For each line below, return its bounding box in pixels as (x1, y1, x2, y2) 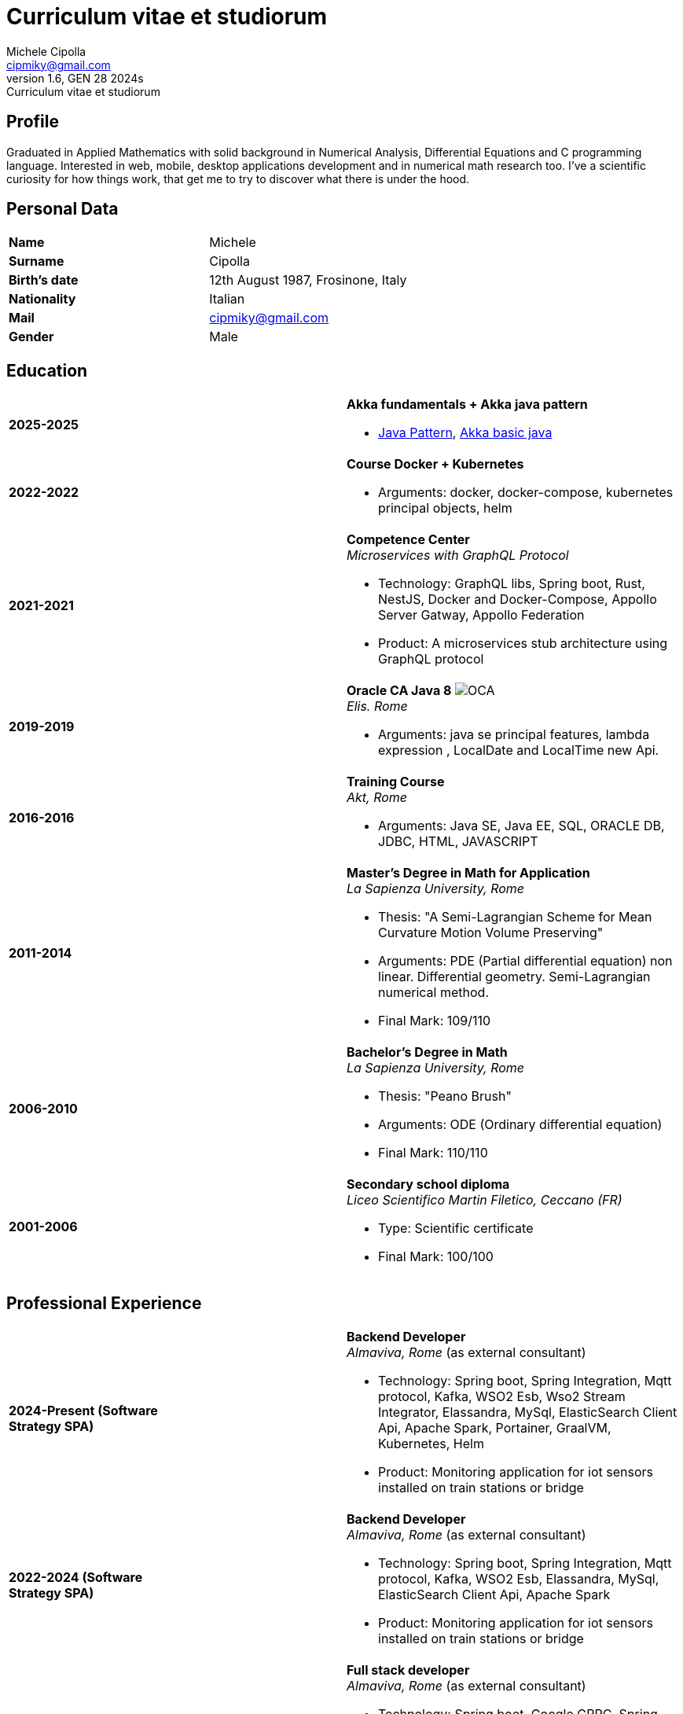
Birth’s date (9, 272, 79, 289)
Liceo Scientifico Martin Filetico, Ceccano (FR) (347, 1192, 622, 1208)
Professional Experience (6, 1293, 202, 1313)
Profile (6, 112, 59, 132)
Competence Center (347, 531, 470, 548)
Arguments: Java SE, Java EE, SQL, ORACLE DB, (378, 818, 665, 834)
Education (6, 360, 88, 381)
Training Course (347, 774, 445, 790)
